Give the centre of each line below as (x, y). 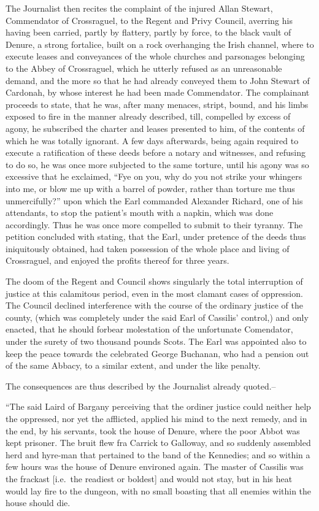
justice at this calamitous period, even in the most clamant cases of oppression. (154, 293)
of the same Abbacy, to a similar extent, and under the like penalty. (133, 365)
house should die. (38, 503)
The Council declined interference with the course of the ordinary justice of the (154, 305)
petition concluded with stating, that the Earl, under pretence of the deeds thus (156, 236)
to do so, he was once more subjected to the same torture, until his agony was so (157, 164)
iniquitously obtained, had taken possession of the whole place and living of (148, 248)
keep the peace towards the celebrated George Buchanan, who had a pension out (157, 353)
